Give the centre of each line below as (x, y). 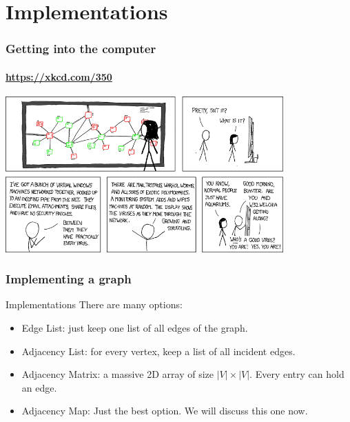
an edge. (39, 387)
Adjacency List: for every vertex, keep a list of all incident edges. (158, 351)
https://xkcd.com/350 (59, 76)
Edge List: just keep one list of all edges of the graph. (135, 327)
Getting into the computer (81, 49)
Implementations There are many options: (94, 304)
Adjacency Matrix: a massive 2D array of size (117, 374)
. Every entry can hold (297, 374)
